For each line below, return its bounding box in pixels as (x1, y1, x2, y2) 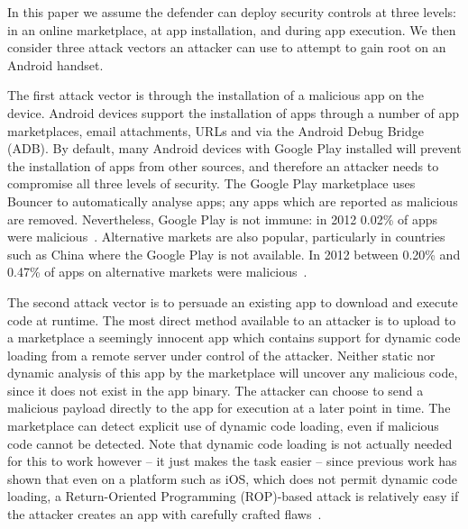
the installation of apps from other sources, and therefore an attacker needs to (7, 156, 439, 175)
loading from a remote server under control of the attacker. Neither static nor (7, 345, 436, 364)
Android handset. (7, 55, 104, 74)
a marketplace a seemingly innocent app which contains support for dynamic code (7, 328, 461, 347)
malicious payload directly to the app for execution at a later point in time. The (7, 398, 451, 417)
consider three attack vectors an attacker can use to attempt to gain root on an (7, 38, 446, 57)
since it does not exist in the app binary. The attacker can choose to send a (7, 380, 424, 399)
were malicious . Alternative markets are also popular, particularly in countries (7, 227, 445, 246)
